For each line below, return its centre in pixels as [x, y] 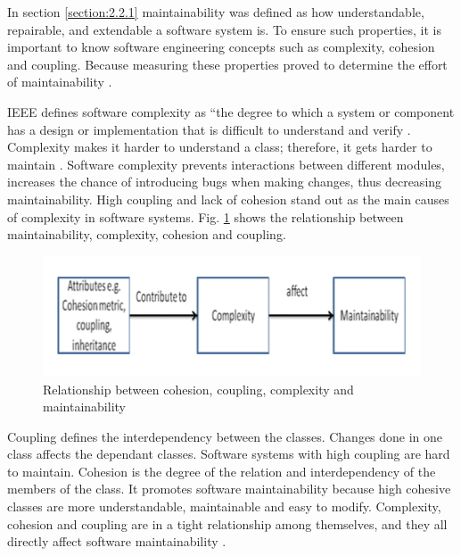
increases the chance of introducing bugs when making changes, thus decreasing [225, 182]
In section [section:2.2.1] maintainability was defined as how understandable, [216, 12]
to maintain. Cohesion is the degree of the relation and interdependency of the [222, 471]
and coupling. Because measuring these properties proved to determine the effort [227, 64]
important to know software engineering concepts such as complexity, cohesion [221, 47]
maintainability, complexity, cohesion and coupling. [147, 234]
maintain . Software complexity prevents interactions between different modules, [226, 164]
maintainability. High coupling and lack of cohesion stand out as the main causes [228, 199]
